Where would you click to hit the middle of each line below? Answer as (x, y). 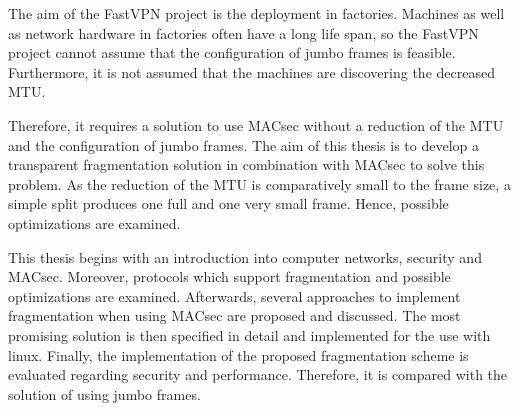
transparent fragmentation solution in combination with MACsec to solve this (246, 164)
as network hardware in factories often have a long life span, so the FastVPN (243, 32)
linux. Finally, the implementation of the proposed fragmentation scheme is (238, 354)
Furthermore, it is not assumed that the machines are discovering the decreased (251, 71)
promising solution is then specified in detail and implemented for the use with (249, 334)
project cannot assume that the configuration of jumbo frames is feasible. (232, 52)
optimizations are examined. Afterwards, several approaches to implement (234, 295)
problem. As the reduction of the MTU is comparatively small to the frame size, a (259, 183)
